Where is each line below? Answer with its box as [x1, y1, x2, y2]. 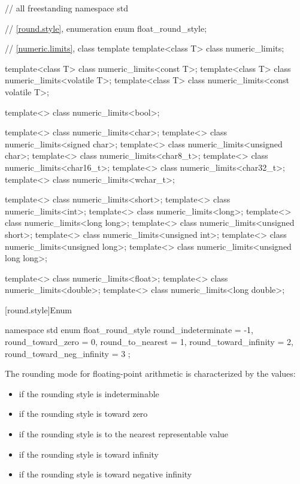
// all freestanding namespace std [5, 2, 128, 14]
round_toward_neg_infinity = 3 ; [5, 347, 131, 359]
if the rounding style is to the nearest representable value [19, 428, 229, 440]
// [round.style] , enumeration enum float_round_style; [5, 22, 207, 34]
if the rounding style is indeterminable [19, 387, 159, 400]
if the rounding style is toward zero [19, 407, 148, 420]
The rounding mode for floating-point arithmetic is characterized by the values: [5, 367, 296, 380]
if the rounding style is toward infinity [19, 447, 159, 460]
